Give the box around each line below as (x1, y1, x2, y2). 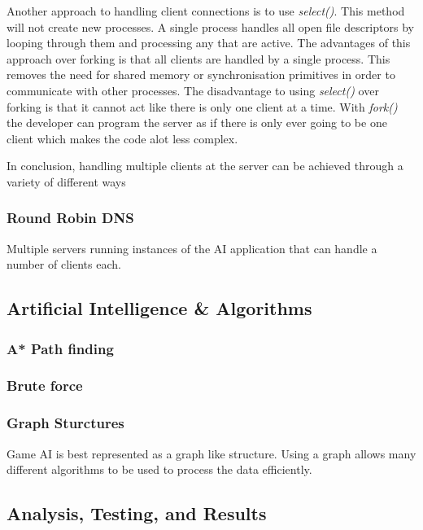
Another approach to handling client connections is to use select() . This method (7, 2, 405, 19)
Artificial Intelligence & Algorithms (7, 296, 312, 321)
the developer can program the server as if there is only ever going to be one (7, 114, 387, 131)
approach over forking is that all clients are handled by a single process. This (7, 50, 390, 67)
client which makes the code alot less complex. (7, 129, 238, 147)
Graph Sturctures (7, 413, 124, 433)
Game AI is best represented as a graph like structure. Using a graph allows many (7, 445, 416, 462)
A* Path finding (7, 338, 114, 358)
